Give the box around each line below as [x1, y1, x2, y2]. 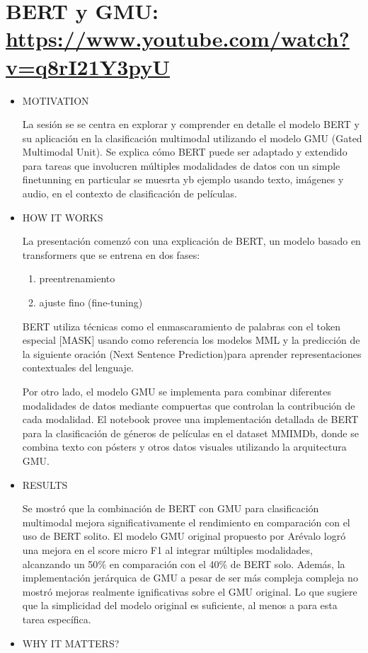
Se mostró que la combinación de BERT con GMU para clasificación [22, 501, 319, 516]
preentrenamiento [39, 271, 115, 286]
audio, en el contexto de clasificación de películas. [22, 186, 237, 201]
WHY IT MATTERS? [22, 635, 120, 650]
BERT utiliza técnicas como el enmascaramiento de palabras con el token [22, 318, 341, 333]
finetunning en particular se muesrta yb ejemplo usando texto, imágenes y [22, 172, 344, 187]
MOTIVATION [22, 93, 89, 108]
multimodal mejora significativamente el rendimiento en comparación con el [22, 514, 350, 529]
